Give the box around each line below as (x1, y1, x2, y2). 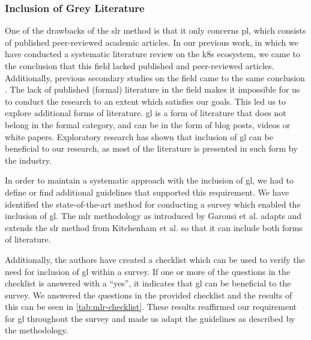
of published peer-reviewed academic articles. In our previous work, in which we (5, 36, 298, 48)
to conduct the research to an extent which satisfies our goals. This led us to (5, 94, 286, 107)
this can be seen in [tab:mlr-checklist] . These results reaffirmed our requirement (5, 300, 297, 313)
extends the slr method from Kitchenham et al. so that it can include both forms (5, 221, 303, 233)
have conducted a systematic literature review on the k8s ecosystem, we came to (5, 48, 300, 60)
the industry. (5, 153, 52, 166)
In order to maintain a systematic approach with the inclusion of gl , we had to (5, 174, 294, 187)
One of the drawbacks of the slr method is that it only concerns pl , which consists (5, 24, 306, 37)
